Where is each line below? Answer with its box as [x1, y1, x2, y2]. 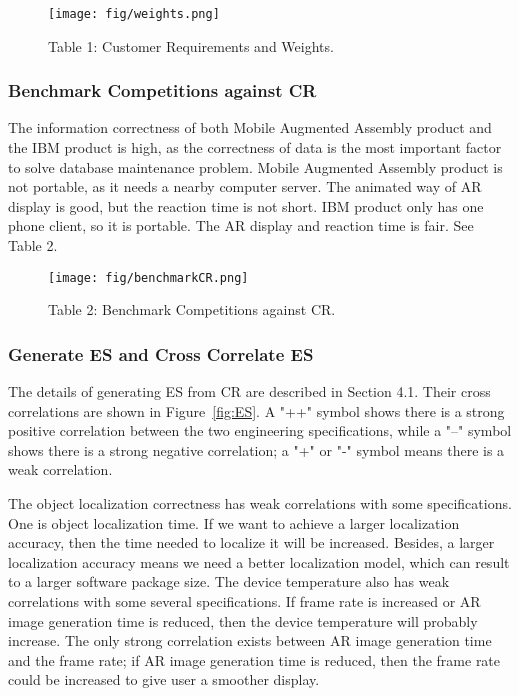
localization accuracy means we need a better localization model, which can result [8, 551, 510, 572]
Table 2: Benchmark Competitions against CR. [48, 299, 336, 320]
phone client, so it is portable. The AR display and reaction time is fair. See [8, 215, 474, 236]
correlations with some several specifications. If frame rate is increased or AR [8, 591, 481, 612]
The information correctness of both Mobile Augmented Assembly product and [8, 117, 492, 138]
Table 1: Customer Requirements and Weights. [48, 35, 334, 56]
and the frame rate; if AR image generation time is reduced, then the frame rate [8, 649, 501, 670]
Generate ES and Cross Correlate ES [8, 341, 314, 366]
